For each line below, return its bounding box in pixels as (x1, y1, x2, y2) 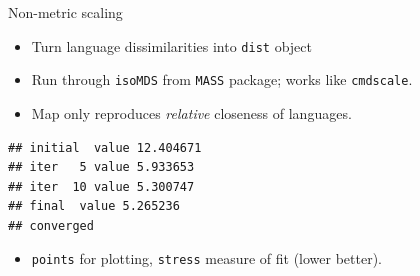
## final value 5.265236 (8, 199, 180, 214)
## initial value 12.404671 (8, 140, 202, 155)
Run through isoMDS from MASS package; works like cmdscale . (31, 69, 413, 90)
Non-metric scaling (8, 2, 123, 22)
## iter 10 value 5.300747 (8, 179, 195, 194)
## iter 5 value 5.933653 (8, 160, 195, 175)
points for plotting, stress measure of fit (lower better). (31, 248, 383, 269)
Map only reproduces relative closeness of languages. (31, 102, 352, 123)
